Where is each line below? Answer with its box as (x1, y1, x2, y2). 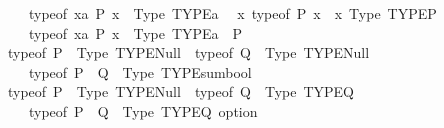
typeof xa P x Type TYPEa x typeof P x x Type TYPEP (28, 3, 437, 23)
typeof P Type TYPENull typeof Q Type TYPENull (7, 42, 370, 63)
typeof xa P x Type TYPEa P (28, 22, 243, 43)
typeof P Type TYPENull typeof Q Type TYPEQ (7, 81, 354, 102)
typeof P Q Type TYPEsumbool (28, 61, 252, 82)
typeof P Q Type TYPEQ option (28, 100, 258, 121)
